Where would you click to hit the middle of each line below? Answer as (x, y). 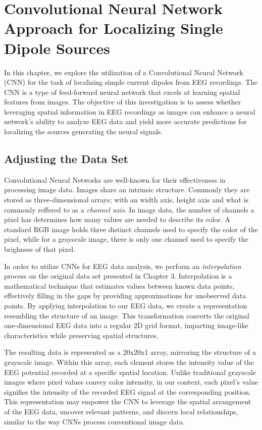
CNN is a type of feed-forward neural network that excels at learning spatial (122, 92)
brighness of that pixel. (40, 249)
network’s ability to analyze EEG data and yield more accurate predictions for (125, 121)
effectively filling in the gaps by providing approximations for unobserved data (125, 295)
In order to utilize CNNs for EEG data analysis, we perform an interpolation (123, 266)
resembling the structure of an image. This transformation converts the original (127, 315)
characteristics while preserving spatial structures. (81, 335)
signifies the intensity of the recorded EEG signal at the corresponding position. (127, 391)
